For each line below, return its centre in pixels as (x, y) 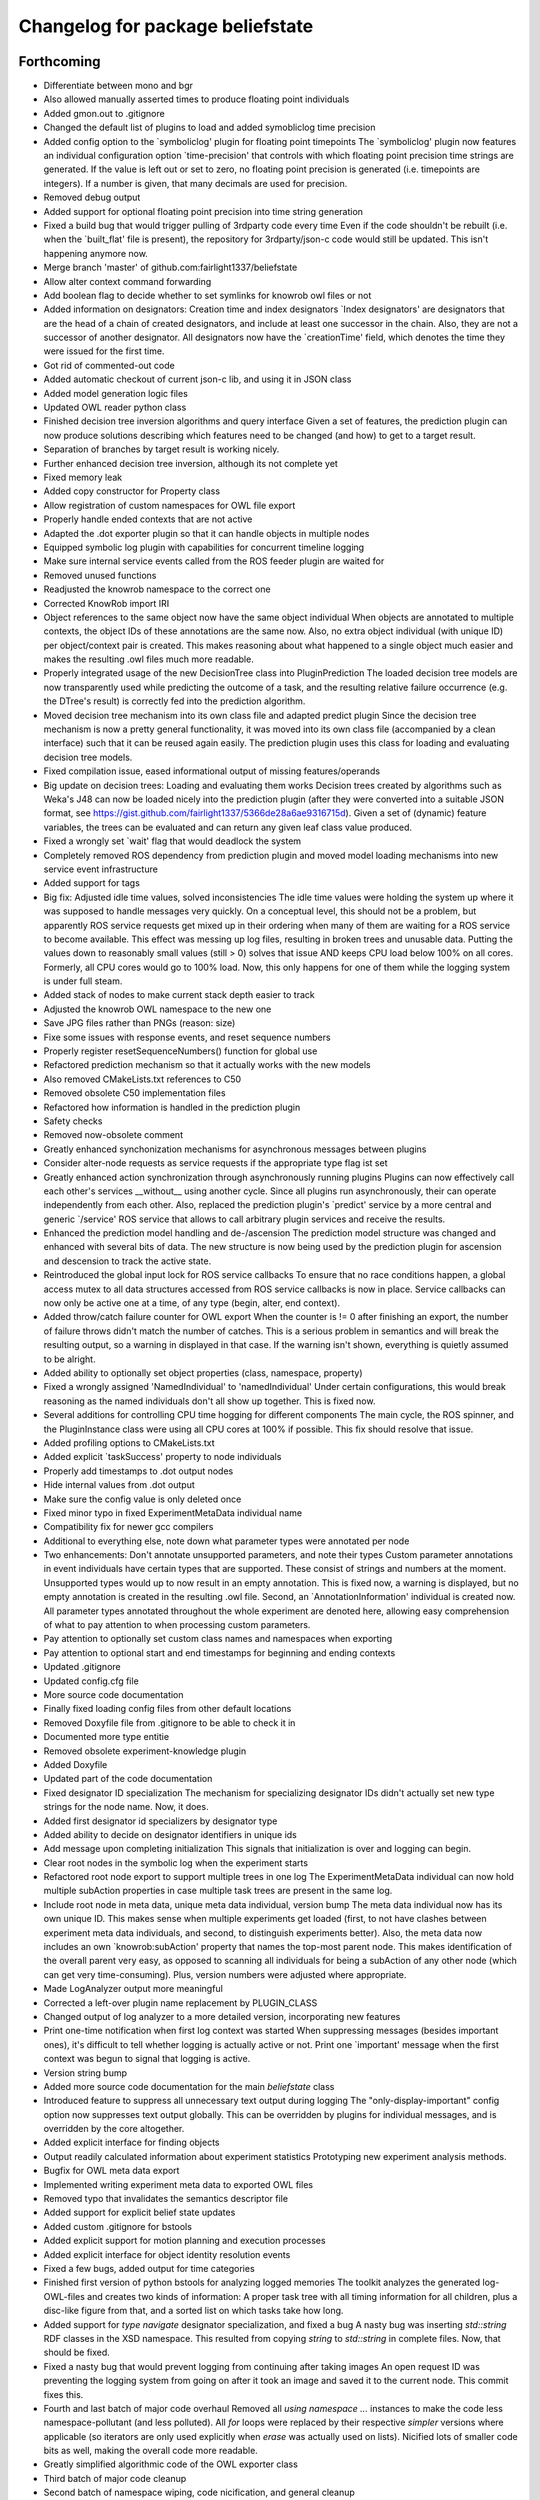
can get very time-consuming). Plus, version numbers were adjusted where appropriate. (225, 1974)
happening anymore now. (96, 253)
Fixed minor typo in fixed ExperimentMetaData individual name (173, 1512)
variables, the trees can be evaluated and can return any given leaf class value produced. (228, 827)
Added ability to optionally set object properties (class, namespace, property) (203, 1373)
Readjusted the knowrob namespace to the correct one (157, 589)
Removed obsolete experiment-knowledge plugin (145, 1751)
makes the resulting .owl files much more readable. (148, 659)
